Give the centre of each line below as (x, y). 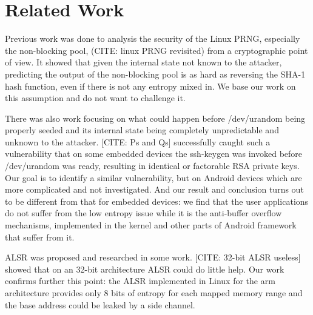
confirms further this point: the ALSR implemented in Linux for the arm (140, 281)
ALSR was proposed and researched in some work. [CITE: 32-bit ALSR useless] (153, 257)
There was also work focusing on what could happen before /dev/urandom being (155, 118)
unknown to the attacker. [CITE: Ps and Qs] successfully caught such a (138, 141)
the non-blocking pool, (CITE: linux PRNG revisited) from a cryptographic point (156, 50)
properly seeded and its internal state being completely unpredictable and (142, 130)
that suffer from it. (40, 237)
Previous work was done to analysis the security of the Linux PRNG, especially (153, 38)
